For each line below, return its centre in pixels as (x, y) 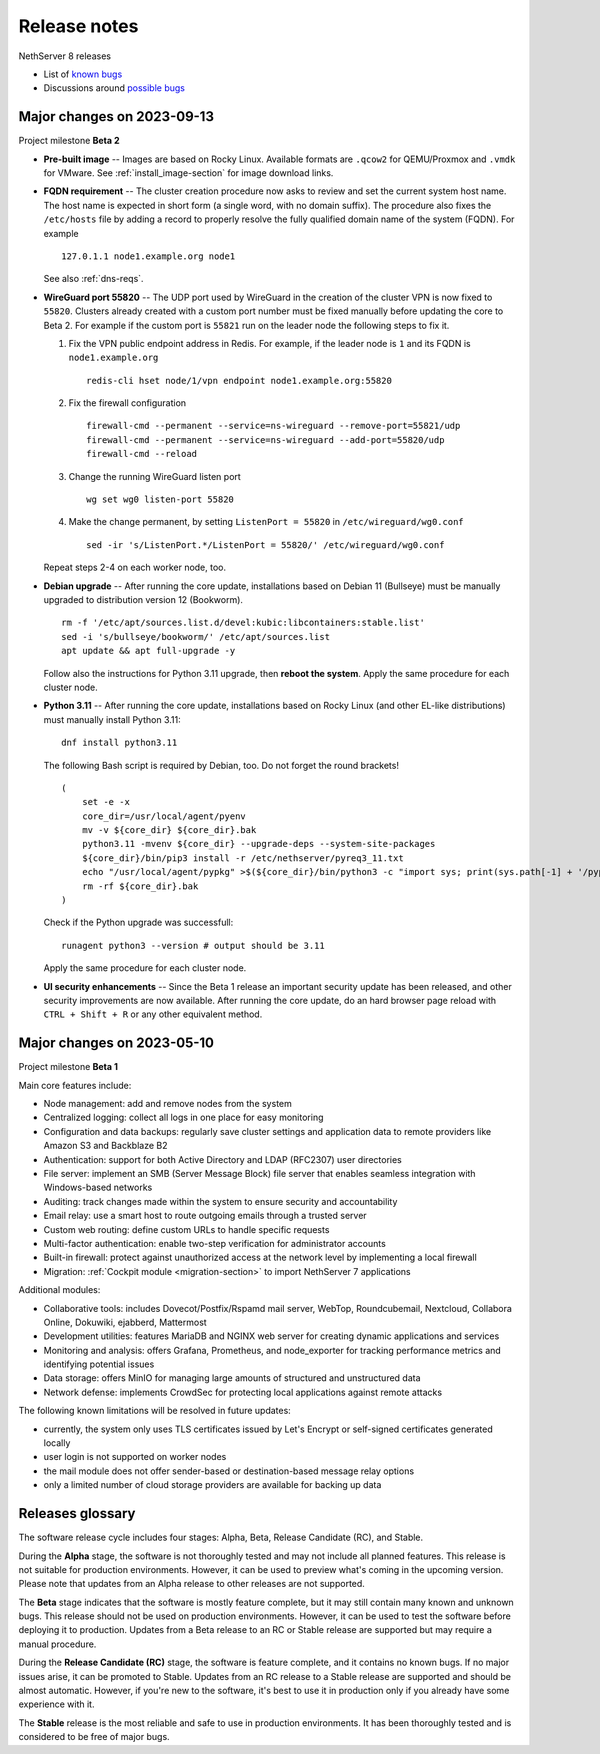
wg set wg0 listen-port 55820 (160, 499)
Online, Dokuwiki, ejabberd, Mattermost (125, 1322)
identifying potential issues (99, 1364)
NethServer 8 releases (65, 56)
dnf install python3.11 (119, 743)
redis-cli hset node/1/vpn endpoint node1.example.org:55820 (239, 380)
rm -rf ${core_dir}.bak (140, 886)
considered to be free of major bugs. (94, 1737)
